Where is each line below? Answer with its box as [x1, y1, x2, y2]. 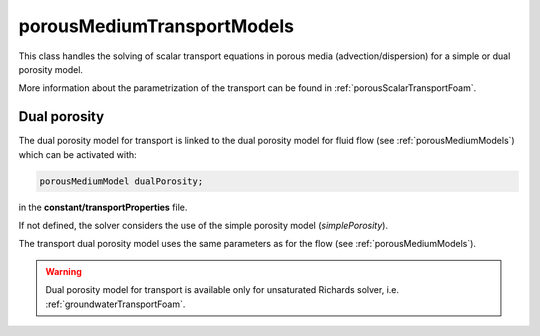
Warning [45, 265, 82, 277]
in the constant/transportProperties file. [18, 201, 188, 213]
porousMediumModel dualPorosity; [39, 175, 204, 187]
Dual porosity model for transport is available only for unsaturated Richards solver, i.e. [45, 284, 400, 296]
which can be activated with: [18, 148, 137, 160]
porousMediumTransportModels [18, 15, 295, 37]
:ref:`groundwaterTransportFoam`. [45, 298, 186, 310]
